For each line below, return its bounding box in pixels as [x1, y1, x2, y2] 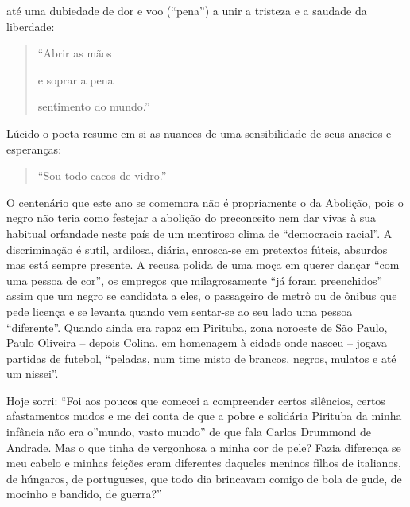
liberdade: [6, 18, 55, 34]
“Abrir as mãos [37, 45, 112, 61]
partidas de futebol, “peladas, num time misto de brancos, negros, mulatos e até [6, 349, 396, 366]
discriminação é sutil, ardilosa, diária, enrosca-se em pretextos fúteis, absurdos [6, 240, 388, 257]
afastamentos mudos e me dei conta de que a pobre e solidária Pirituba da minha [6, 408, 402, 424]
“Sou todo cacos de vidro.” [37, 167, 167, 184]
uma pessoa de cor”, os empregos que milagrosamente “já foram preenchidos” [6, 271, 383, 288]
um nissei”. [6, 365, 59, 382]
